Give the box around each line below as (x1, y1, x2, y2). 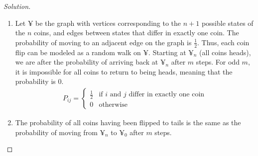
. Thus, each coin (197, 37, 250, 47)
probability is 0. (15, 76, 64, 86)
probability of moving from (15, 127, 98, 137)
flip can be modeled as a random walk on (15, 47, 141, 57)
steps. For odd (196, 57, 240, 67)
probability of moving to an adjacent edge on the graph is (15, 37, 192, 47)
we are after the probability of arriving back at (15, 57, 158, 67)
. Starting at (148, 47, 186, 57)
